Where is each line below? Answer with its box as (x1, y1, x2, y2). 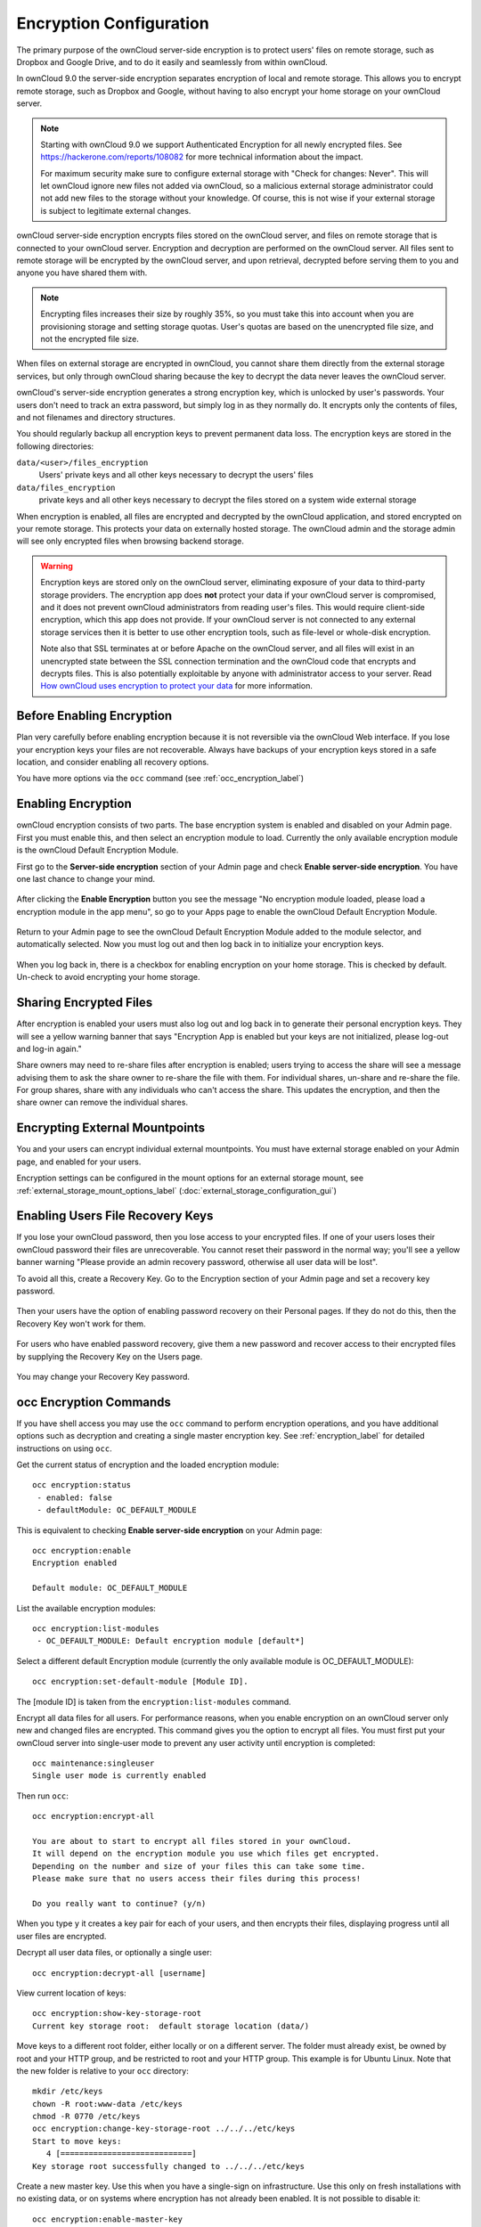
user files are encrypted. (16, 1930, 107, 1941)
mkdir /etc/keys (32, 2086, 103, 2097)
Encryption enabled (32, 1558, 118, 1568)
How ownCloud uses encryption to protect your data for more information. (40, 681, 314, 691)
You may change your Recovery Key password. (16, 1371, 191, 1382)
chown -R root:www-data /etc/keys (32, 2099, 183, 2109)
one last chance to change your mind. (16, 873, 156, 884)
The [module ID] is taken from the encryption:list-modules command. (16, 1696, 291, 1707)
